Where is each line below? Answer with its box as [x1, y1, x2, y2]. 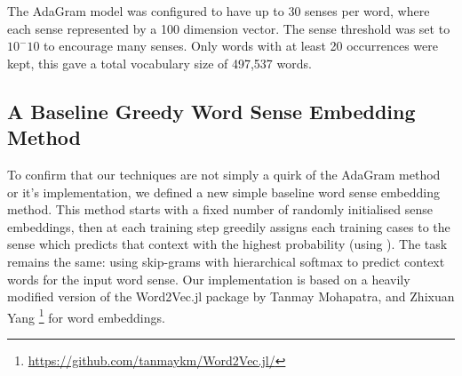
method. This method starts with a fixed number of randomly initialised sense [7, 200, 433, 219]
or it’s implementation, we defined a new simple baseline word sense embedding [7, 182, 440, 201]
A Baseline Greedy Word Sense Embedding [7, 97, 416, 124]
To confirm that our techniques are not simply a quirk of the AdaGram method [7, 164, 441, 183]
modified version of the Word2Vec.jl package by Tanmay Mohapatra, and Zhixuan [7, 287, 455, 306]
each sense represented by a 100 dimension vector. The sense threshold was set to [7, 19, 450, 37]
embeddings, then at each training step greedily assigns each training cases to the [7, 217, 450, 236]
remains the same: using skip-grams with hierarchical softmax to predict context [7, 252, 445, 270]
